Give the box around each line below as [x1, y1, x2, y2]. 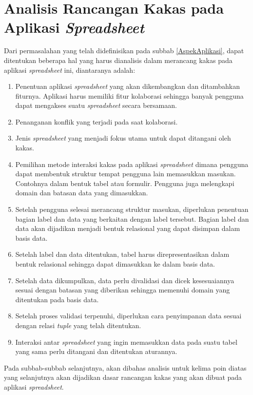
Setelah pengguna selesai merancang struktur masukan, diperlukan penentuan [15, 204, 249, 214]
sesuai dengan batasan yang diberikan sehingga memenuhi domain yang [15, 285, 230, 295]
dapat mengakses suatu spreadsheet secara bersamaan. [15, 100, 177, 110]
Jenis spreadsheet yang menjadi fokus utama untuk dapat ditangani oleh [15, 133, 231, 143]
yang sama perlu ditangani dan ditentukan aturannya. [15, 346, 177, 356]
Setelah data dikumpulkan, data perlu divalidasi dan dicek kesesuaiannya [15, 275, 234, 285]
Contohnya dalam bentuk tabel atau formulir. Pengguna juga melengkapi [15, 178, 234, 188]
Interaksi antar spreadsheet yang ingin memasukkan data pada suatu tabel [15, 336, 237, 347]
